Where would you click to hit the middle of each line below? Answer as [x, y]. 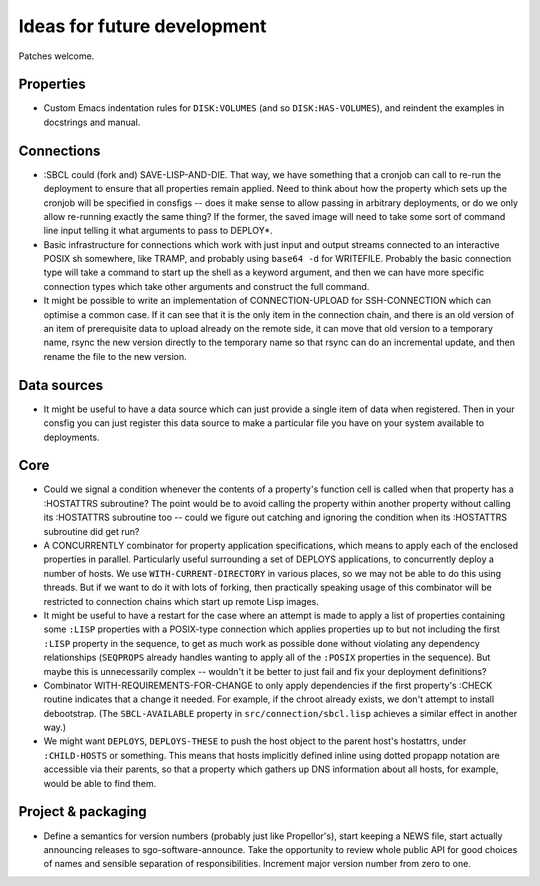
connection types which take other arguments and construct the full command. [206, 286]
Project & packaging [82, 811]
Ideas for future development [142, 26]
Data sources [61, 385]
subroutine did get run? [91, 531]
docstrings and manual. [92, 122]
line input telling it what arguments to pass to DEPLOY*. [158, 231]
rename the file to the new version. [115, 356]
